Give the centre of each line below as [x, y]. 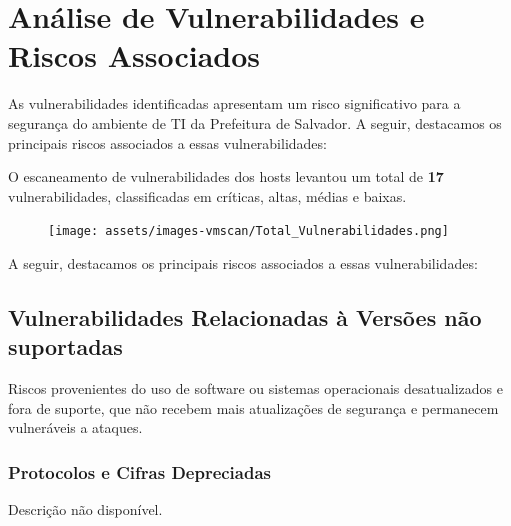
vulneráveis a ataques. [75, 427]
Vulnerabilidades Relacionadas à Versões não [245, 316]
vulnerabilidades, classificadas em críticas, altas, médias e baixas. [207, 195]
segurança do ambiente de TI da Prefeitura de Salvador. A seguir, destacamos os [255, 122]
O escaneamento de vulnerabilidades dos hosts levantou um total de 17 [226, 176]
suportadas [65, 346]
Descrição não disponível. [85, 509]
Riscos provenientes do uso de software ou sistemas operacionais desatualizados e [255, 388]
